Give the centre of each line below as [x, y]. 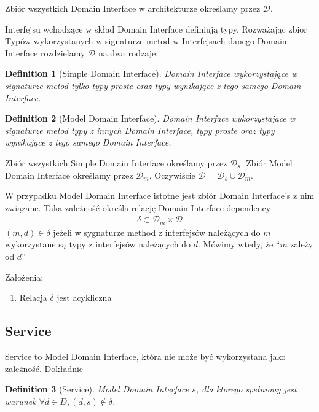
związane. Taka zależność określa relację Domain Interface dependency [138, 207]
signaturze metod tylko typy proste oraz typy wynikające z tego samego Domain [153, 85]
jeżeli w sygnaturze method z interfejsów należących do [157, 232]
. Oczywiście [172, 175]
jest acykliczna [84, 297]
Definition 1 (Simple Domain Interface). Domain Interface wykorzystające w [151, 73]
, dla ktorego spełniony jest [246, 389]
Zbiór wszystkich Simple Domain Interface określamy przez [116, 162]
